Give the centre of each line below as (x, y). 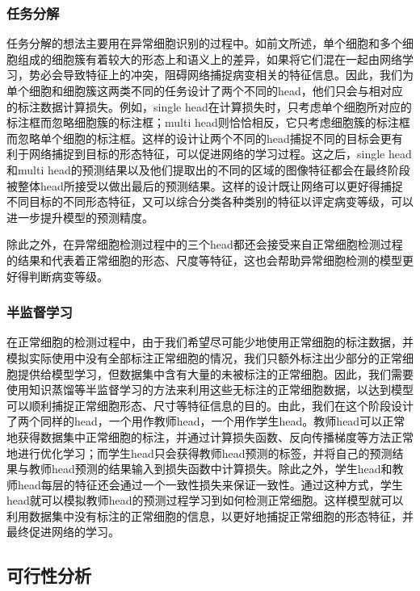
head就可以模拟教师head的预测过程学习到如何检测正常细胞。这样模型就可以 (205, 500)
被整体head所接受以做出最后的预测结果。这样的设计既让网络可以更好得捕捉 (205, 185)
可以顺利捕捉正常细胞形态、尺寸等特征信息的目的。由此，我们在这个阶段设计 (210, 405)
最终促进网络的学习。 (63, 532)
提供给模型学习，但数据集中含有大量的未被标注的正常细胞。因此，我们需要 (215, 373)
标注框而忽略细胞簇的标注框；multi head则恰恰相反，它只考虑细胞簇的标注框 (208, 122)
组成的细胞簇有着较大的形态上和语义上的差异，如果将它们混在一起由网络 (210, 59)
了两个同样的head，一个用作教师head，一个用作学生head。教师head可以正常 (206, 421)
